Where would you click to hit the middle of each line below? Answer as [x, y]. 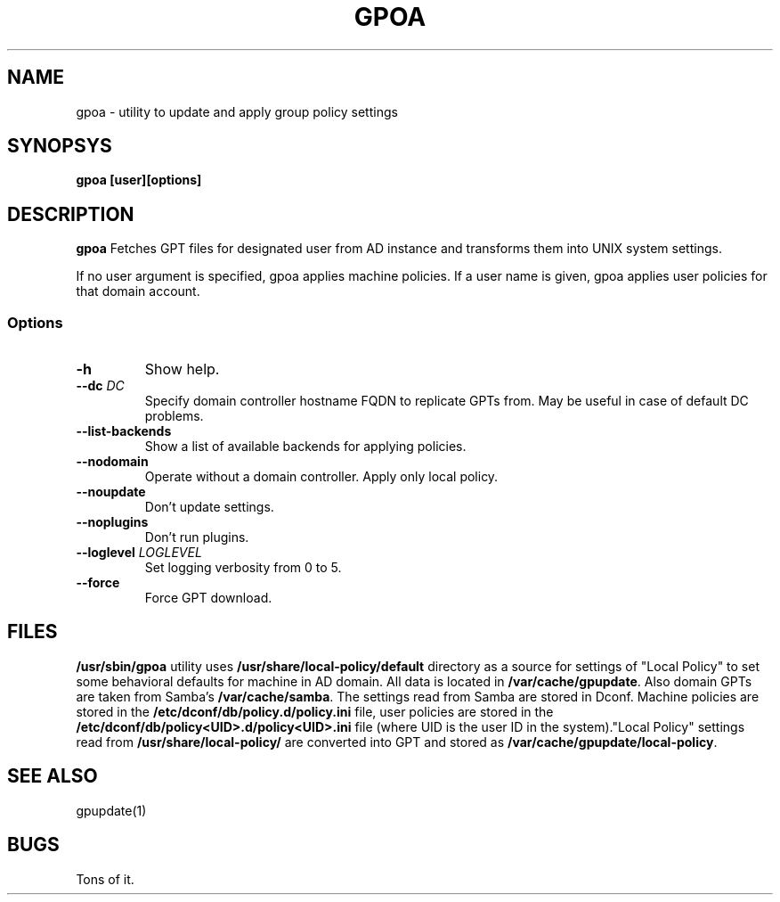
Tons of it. [105, 879]
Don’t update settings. [209, 507]
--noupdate [111, 492]
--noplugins [112, 522]
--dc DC [100, 386]
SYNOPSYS [60, 146]
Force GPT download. [208, 598]
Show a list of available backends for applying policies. [305, 447]
